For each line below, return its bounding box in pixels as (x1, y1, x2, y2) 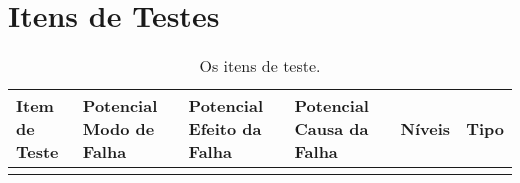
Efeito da (188, 117, 262, 141)
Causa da (294, 117, 369, 141)
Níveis (400, 117, 451, 141)
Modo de (82, 117, 155, 141)
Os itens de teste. (199, 54, 321, 78)
